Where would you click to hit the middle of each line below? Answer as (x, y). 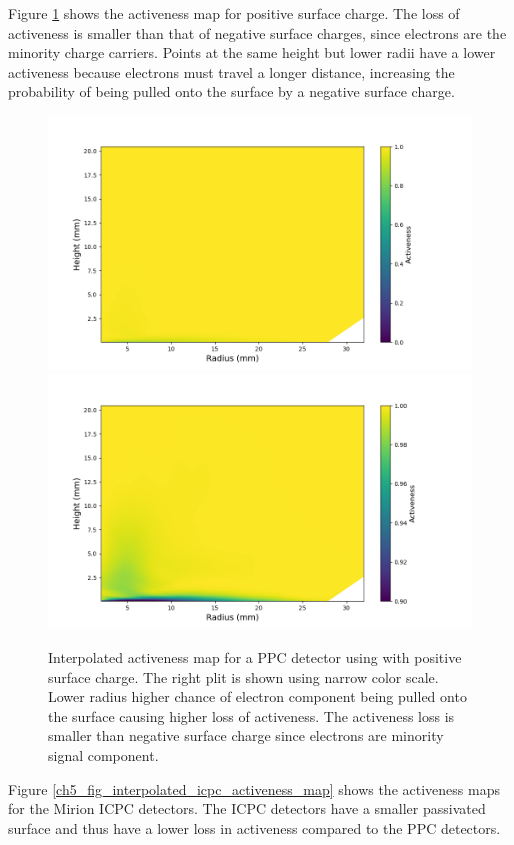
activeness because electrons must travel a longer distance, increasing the (231, 71)
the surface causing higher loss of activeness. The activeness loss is (251, 715)
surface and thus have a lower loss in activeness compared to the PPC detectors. (254, 827)
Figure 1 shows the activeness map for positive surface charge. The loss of (234, 13)
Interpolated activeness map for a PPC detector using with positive (255, 656)
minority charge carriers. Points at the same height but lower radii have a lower (252, 52)
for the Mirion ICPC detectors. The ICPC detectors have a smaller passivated (247, 808)
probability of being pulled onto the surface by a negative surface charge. (231, 91)
